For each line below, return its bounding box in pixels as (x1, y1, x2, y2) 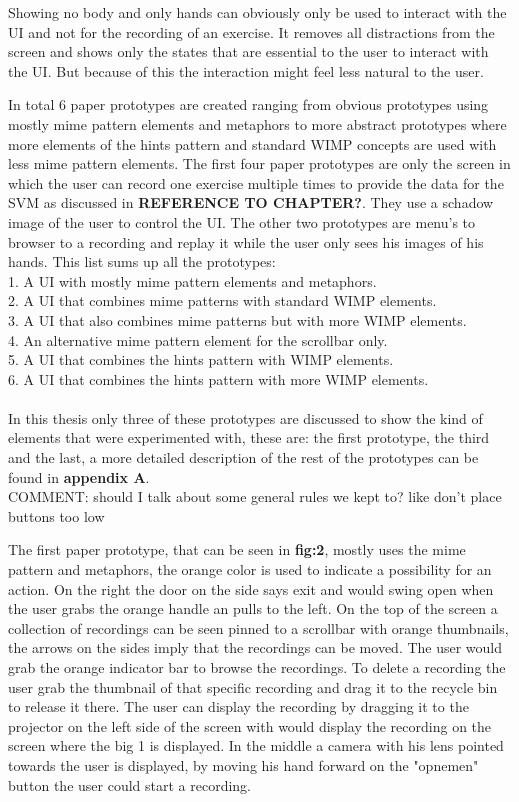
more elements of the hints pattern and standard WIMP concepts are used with (8, 133, 497, 154)
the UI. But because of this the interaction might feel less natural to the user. (8, 60, 484, 81)
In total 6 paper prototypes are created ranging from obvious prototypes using (8, 94, 489, 115)
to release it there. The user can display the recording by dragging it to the (8, 696, 469, 717)
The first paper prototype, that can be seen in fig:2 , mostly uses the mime (8, 539, 466, 560)
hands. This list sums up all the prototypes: (8, 251, 276, 272)
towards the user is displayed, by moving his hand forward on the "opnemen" (8, 754, 479, 775)
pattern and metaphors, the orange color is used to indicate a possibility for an (8, 559, 492, 580)
